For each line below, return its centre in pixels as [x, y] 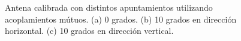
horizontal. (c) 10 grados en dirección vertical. [89, 31]
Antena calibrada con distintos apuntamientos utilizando [109, 7]
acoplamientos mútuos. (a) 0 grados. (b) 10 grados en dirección [121, 19]
